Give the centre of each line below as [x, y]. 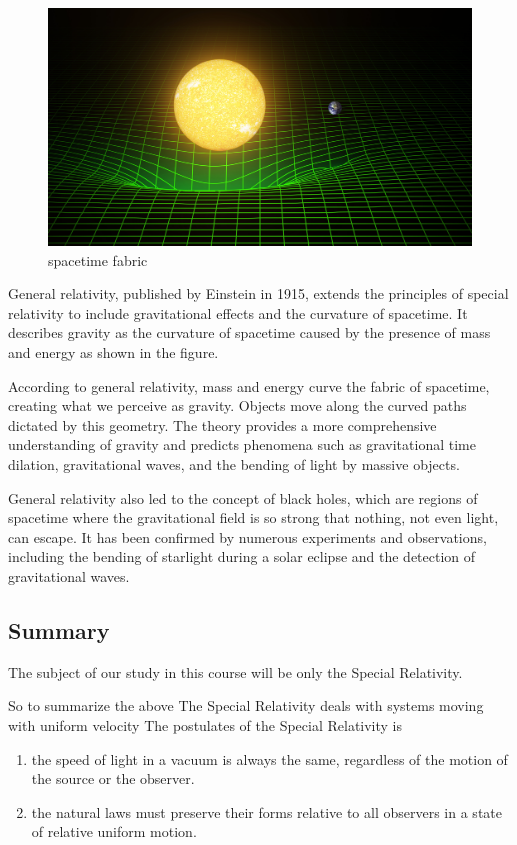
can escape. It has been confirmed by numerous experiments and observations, [247, 536]
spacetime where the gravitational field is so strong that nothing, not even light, [253, 517]
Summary [59, 629]
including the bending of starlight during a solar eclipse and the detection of [242, 556]
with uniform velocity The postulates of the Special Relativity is [205, 724]
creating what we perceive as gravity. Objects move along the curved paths [237, 405]
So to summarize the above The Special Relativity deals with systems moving [246, 705]
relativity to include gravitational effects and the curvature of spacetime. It [238, 312]
